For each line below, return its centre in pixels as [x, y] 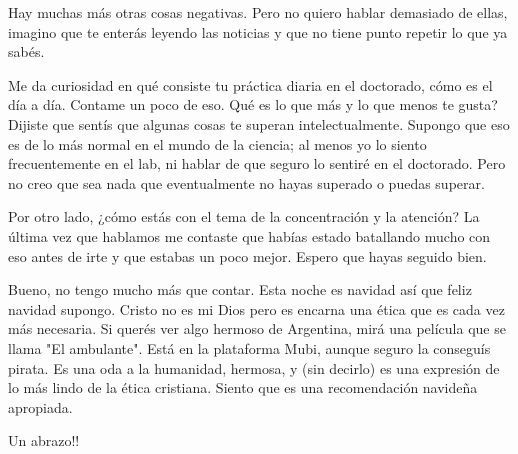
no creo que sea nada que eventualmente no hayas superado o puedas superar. [246, 182]
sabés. [26, 51]
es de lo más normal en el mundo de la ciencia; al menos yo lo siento [217, 143]
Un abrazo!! [44, 440]
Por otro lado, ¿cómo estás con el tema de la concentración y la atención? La [244, 216]
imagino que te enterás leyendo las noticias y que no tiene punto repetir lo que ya [258, 31]
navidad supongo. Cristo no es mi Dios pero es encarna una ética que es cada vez [256, 308]
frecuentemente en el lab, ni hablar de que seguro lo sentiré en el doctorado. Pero [257, 163]
